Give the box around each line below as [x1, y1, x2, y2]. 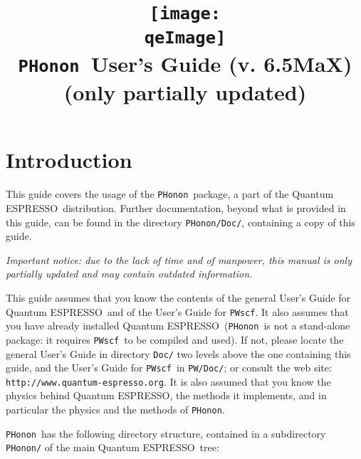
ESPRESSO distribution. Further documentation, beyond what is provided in [6, 200, 346, 215]
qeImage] [144, 27, 226, 48]
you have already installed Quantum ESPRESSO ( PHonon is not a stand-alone [6, 318, 350, 333]
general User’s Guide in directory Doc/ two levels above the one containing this [6, 346, 351, 361]
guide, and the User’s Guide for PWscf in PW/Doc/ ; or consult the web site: [6, 360, 332, 375]
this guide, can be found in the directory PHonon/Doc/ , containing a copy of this [6, 214, 355, 229]
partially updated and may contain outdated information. [6, 266, 253, 281]
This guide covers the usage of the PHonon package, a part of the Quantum [6, 186, 334, 201]
